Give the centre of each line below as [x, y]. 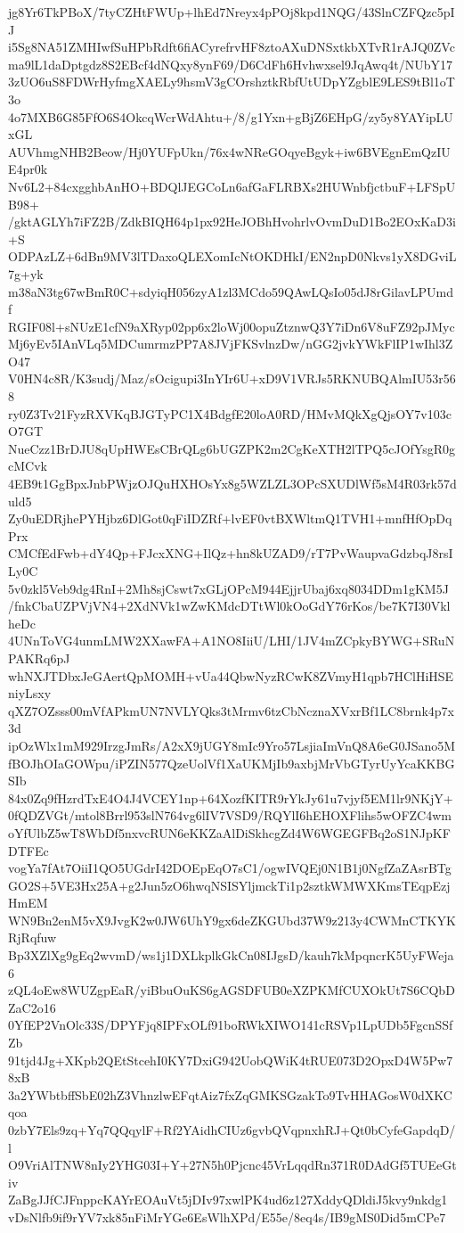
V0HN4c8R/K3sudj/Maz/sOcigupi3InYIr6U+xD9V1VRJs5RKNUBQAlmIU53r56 [232, 378]
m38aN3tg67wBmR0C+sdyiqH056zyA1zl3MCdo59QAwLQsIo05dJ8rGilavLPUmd [231, 291]
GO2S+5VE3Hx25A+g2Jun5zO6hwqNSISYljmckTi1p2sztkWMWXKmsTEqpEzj [229, 885]
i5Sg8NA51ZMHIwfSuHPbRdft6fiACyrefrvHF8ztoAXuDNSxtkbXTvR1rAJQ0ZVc [232, 47]
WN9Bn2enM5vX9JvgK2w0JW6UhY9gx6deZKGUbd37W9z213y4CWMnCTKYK [232, 920]
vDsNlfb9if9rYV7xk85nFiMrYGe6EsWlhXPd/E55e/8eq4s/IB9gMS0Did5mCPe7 [227, 1217]
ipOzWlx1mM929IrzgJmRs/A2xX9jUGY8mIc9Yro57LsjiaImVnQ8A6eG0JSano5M [232, 745]
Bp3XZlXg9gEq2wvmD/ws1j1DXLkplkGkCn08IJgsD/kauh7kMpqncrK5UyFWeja [231, 955]
